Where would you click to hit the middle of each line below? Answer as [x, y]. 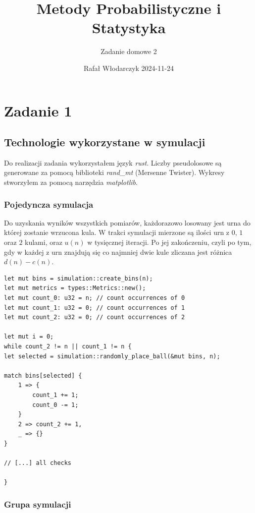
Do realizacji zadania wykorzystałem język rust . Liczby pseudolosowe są [113, 162]
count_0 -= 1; [55, 405]
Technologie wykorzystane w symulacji [105, 142]
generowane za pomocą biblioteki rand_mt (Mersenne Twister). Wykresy [114, 172]
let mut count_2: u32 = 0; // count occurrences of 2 [95, 317]
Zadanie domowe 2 [129, 51]
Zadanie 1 [38, 110]
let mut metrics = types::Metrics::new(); [75, 288]
